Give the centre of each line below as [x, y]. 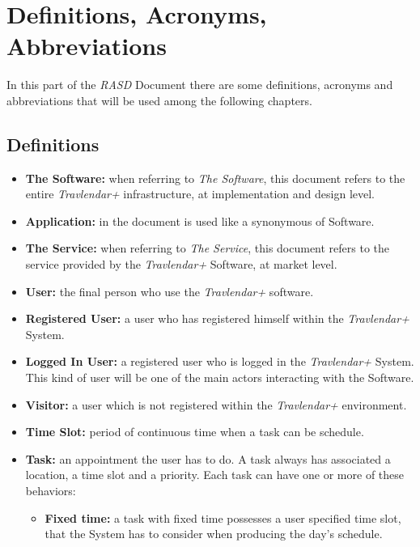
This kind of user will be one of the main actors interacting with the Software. [220, 377]
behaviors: [51, 491]
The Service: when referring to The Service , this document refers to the [208, 248]
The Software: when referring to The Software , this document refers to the [215, 178]
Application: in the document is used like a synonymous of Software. [200, 220]
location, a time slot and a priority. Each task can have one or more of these [215, 475]
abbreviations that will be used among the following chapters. [159, 100]
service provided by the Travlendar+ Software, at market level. [181, 264]
